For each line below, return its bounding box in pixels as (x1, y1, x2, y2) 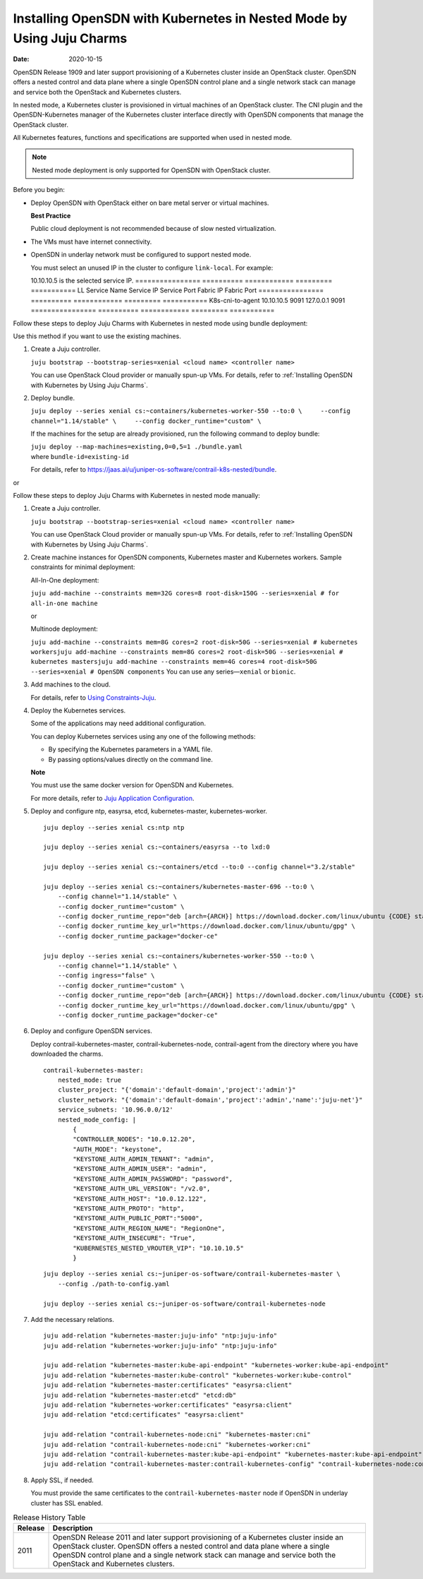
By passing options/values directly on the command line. (48, 755, 213, 763)
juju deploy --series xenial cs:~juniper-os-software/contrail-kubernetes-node (43, 1299, 326, 1308)
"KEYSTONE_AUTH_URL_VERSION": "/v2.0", (73, 1185, 211, 1193)
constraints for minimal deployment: (30, 563, 135, 571)
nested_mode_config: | (57, 1116, 137, 1124)
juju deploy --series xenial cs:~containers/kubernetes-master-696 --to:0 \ (43, 883, 315, 890)
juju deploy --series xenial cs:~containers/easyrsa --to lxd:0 (43, 843, 271, 851)
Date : (13, 55, 30, 64)
